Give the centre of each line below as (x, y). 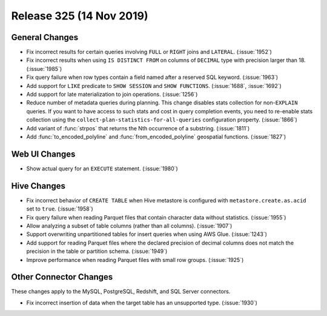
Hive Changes (38, 186)
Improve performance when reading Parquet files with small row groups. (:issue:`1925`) (135, 260)
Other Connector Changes (62, 277)
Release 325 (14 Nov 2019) (80, 16)
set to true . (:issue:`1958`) (60, 209)
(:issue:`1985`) (44, 69)
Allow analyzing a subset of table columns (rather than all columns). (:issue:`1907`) (129, 226)
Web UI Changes (43, 154)
